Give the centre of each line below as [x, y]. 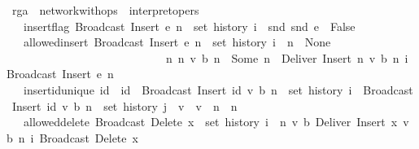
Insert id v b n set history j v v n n [124, 105]
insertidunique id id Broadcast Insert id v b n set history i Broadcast [218, 89]
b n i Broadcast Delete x [72, 137]
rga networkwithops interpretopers [105, 10]
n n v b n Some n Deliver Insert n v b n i [287, 57]
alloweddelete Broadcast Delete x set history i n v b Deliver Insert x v [216, 122]
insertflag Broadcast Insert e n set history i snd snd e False [189, 26]
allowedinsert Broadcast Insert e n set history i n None [177, 42]
